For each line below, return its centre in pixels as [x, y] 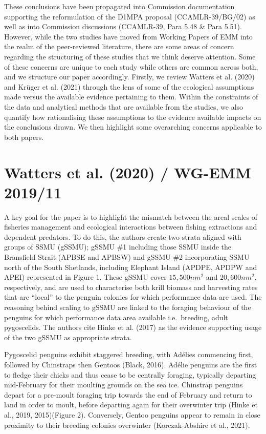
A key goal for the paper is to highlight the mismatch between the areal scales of [131, 216]
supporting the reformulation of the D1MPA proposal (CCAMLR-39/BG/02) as [130, 16]
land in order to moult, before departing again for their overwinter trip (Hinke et [131, 405]
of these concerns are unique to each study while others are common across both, [131, 66]
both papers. [24, 137]
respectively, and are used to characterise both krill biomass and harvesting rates [131, 287]
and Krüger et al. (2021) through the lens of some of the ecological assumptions [129, 86]
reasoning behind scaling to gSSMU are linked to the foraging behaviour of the [128, 307]
